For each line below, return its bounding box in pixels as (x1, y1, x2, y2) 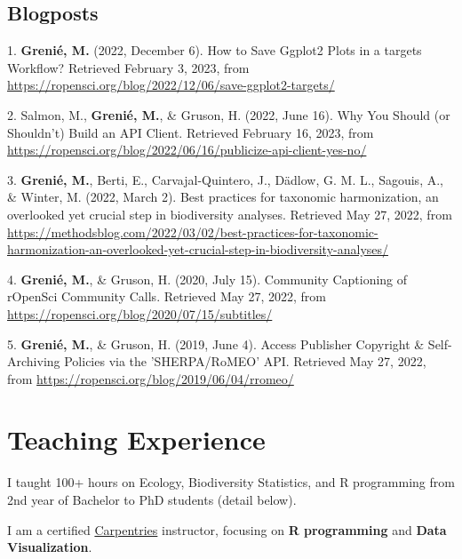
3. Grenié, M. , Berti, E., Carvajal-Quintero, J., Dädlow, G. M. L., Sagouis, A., (7, 170, 443, 188)
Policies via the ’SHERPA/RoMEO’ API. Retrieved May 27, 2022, (64, 352, 426, 371)
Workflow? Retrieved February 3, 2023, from (7, 58, 250, 76)
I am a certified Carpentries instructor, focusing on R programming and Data (7, 520, 447, 539)
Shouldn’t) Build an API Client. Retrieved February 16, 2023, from (7, 123, 374, 141)
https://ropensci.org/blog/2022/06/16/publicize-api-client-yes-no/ (7, 140, 367, 159)
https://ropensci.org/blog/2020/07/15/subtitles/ (7, 304, 273, 323)
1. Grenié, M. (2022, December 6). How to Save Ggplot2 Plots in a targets (7, 41, 422, 60)
